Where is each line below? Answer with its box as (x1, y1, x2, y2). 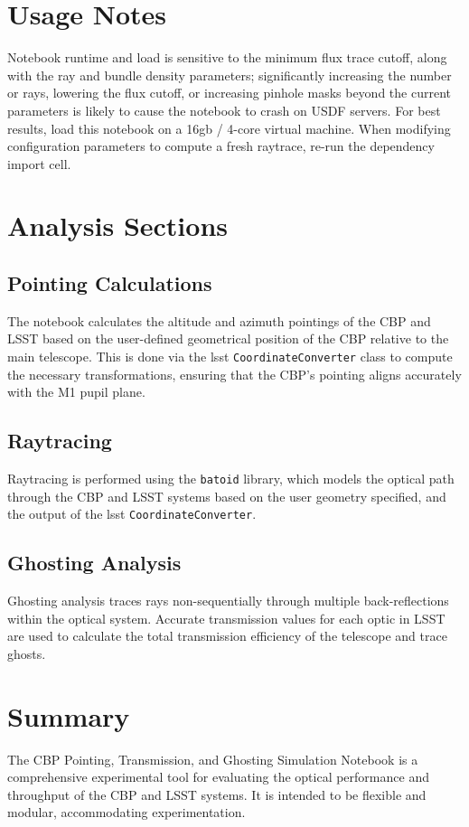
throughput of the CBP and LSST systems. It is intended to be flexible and (7, 785, 427, 804)
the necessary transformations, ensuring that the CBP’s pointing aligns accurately (7, 364, 462, 383)
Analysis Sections (7, 207, 228, 244)
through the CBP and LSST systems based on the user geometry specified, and (7, 486, 446, 505)
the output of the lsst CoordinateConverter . (7, 504, 257, 523)
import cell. (7, 154, 71, 173)
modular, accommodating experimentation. (7, 803, 246, 822)
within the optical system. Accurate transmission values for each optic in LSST (7, 608, 446, 627)
